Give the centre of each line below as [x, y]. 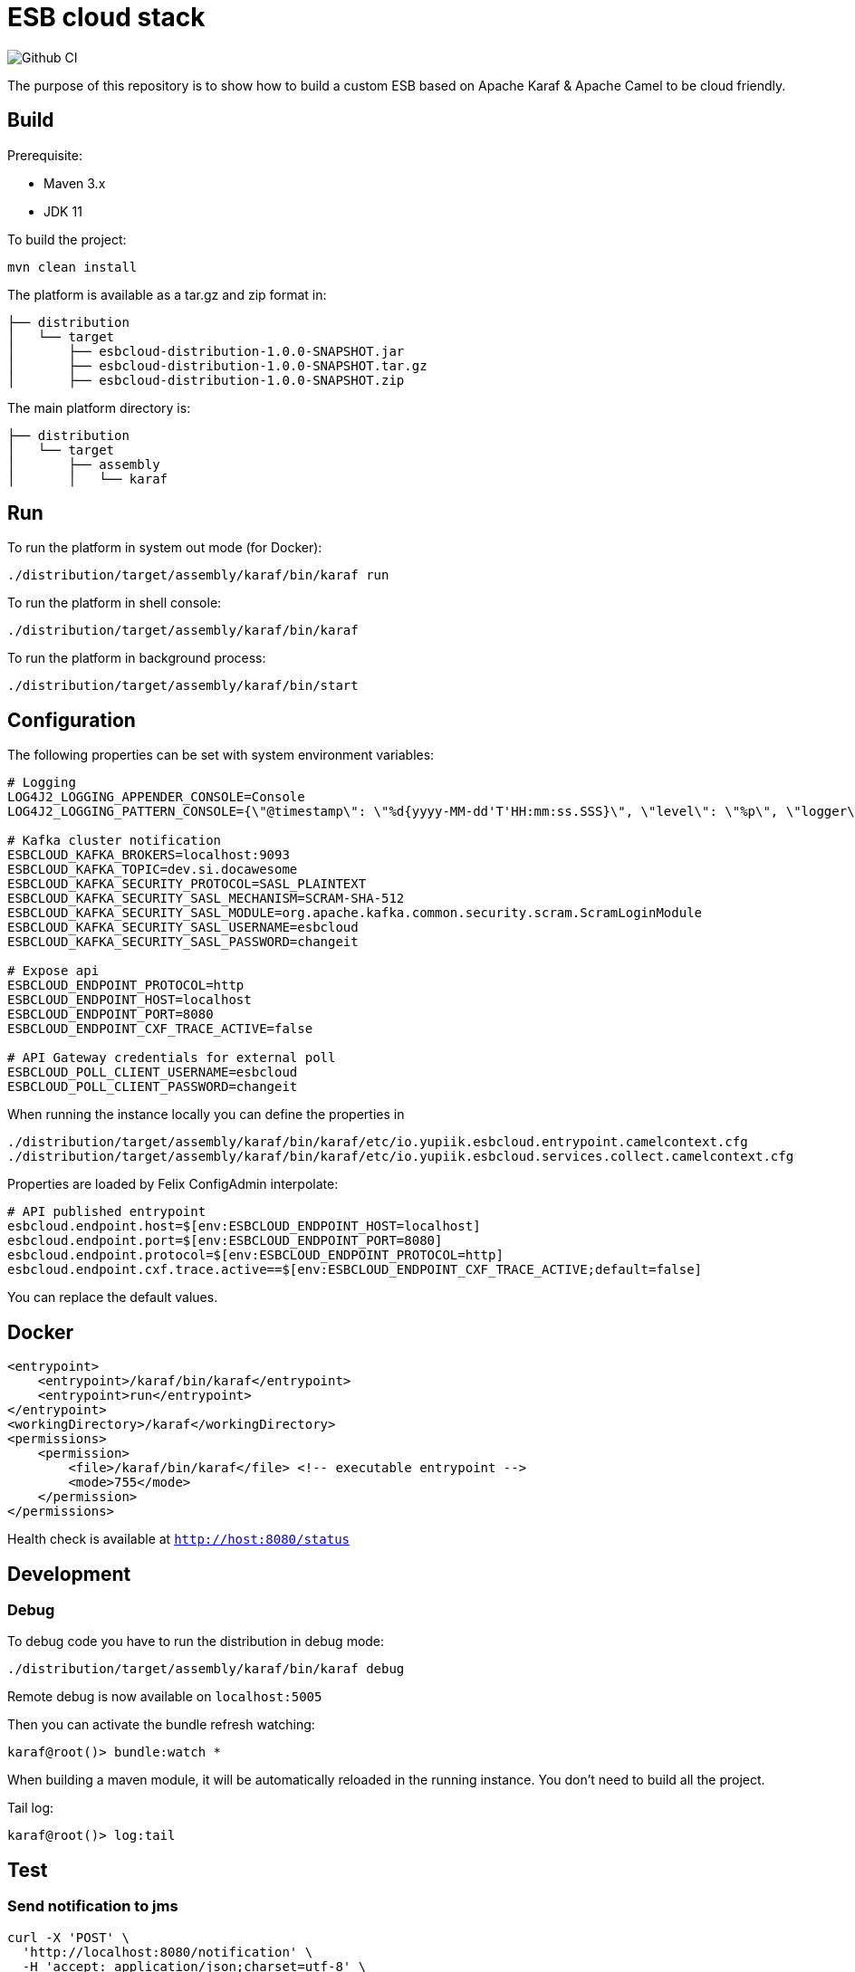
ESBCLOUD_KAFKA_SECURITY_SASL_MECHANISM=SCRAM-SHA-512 [206, 899]
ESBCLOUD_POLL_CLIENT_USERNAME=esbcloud [153, 1072]
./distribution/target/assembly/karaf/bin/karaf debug [206, 1669]
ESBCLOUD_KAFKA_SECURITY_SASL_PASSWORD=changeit [183, 942]
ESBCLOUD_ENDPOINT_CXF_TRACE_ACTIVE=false [160, 1029]
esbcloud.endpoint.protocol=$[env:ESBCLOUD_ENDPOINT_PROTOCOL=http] [255, 1255]
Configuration [72, 720]
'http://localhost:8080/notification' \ [168, 1952]
